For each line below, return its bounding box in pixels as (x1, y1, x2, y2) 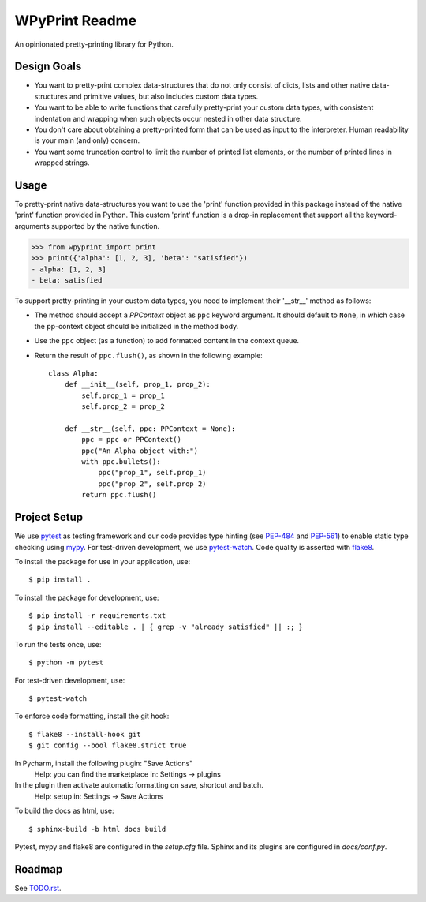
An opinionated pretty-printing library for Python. (14, 39, 174, 49)
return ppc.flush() (81, 490, 157, 500)
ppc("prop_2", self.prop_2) (98, 479, 207, 488)
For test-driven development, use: (14, 676, 125, 685)
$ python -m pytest (28, 658, 104, 667)
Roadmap (14, 863, 63, 876)
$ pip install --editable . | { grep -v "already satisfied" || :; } (28, 622, 304, 631)
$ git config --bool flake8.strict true (28, 741, 187, 750)
